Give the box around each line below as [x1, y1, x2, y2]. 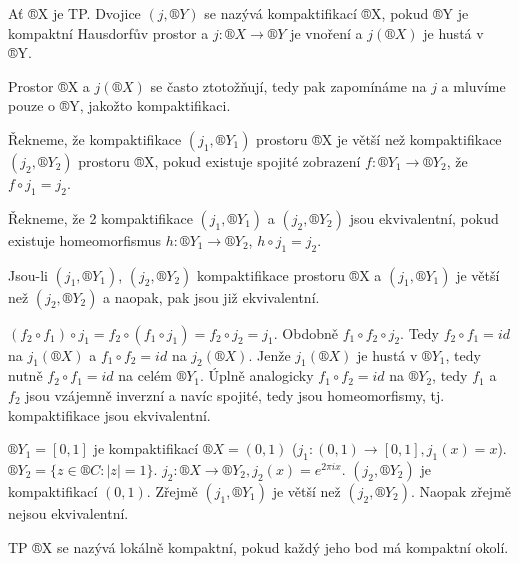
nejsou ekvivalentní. [8, 502, 129, 523]
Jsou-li [8, 264, 48, 285]
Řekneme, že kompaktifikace [8, 128, 182, 149]
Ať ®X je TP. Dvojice [8, 3, 141, 23]
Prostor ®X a [8, 75, 90, 96]
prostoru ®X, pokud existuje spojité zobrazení [78, 150, 361, 171]
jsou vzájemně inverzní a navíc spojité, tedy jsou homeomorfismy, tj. [25, 384, 445, 405]
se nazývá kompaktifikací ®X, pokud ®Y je [204, 3, 469, 23]
